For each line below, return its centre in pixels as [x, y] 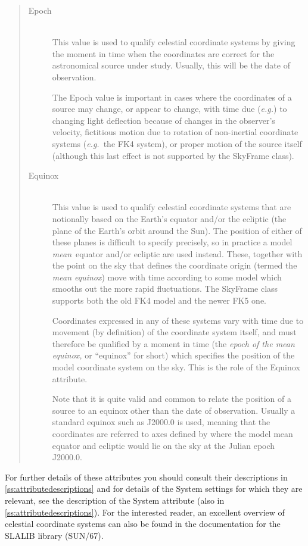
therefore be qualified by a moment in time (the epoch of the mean [173, 343]
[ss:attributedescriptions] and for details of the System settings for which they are [154, 489]
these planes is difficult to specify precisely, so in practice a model [172, 242]
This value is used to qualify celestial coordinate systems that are [172, 207]
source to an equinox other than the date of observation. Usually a [174, 410]
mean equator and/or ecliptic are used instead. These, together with [177, 253]
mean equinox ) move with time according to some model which [167, 277]
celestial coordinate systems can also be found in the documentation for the [143, 524]
